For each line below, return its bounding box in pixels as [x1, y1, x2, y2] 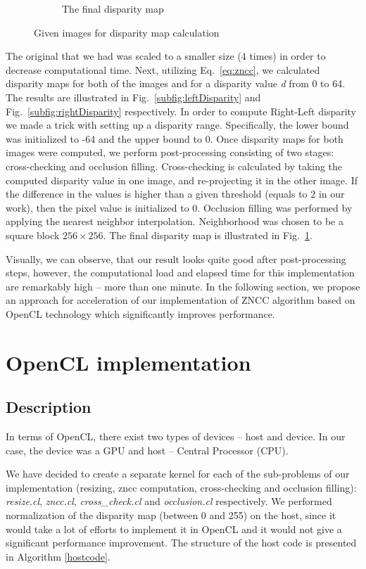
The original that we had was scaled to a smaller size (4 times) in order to [6, 49, 326, 63]
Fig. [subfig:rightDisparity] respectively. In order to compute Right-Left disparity [6, 103, 357, 118]
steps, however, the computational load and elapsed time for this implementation [6, 265, 355, 280]
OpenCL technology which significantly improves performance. [6, 306, 275, 321]
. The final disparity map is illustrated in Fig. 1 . [103, 227, 313, 242]
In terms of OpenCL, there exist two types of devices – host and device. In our [6, 429, 346, 444]
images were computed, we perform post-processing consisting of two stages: [6, 145, 334, 160]
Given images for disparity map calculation [34, 25, 220, 39]
